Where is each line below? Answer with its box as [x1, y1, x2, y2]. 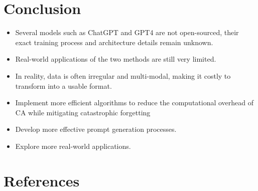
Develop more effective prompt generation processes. [15, 124, 177, 134]
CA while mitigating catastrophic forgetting [15, 107, 151, 117]
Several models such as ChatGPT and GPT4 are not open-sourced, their [15, 27, 239, 38]
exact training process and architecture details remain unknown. [15, 37, 213, 47]
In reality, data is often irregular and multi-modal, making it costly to [15, 70, 231, 81]
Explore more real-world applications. [15, 140, 131, 151]
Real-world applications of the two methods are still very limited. [15, 54, 216, 64]
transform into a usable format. [15, 80, 112, 91]
